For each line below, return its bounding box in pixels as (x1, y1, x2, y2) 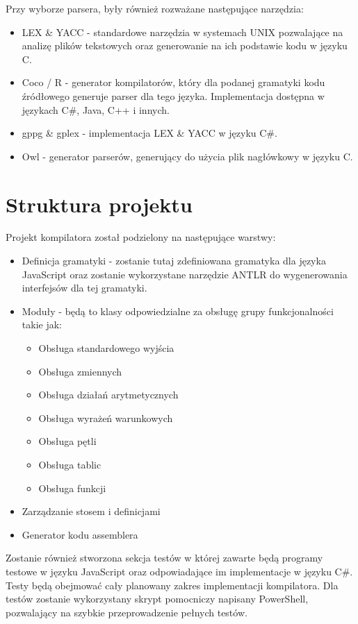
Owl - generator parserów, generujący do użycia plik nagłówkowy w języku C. (22, 149, 353, 163)
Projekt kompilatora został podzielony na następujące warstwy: (6, 230, 276, 244)
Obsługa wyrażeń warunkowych (38, 410, 173, 425)
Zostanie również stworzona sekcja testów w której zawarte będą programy (6, 550, 323, 565)
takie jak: (22, 317, 62, 332)
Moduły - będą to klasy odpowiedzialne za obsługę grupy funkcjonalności (22, 303, 334, 318)
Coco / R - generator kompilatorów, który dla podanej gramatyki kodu (22, 75, 325, 90)
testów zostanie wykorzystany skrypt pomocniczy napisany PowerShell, (6, 591, 309, 606)
